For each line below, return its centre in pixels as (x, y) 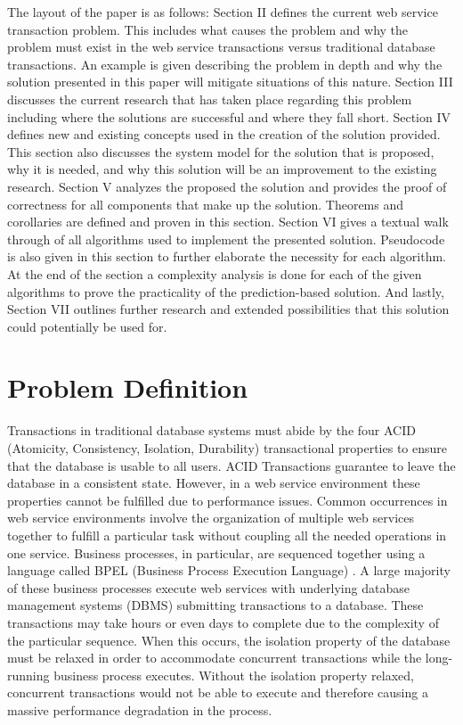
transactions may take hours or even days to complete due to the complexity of (223, 622)
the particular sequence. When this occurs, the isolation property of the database (229, 640)
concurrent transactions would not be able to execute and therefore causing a (218, 692)
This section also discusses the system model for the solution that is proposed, (221, 151)
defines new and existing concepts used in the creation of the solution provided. (224, 134)
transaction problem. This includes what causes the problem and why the (208, 29)
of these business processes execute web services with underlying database (208, 587)
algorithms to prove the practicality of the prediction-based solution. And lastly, (226, 291)
